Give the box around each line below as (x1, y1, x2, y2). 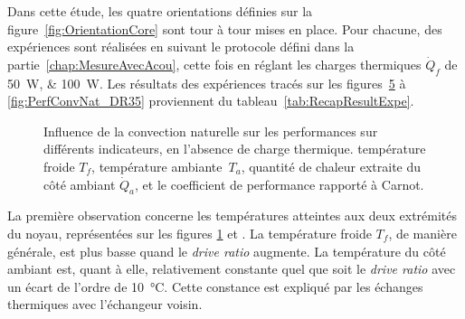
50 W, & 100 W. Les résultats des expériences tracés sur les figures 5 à (7, 73, 406, 92)
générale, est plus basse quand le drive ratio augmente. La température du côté (7, 241, 446, 260)
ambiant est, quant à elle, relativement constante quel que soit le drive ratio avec (7, 259, 456, 278)
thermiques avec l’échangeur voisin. (7, 295, 203, 314)
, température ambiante (91, 156, 223, 175)
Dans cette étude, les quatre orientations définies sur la (7, 2, 313, 20)
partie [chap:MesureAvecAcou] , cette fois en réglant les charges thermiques (7, 54, 422, 73)
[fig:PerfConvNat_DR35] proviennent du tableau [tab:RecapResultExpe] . (7, 91, 414, 110)
